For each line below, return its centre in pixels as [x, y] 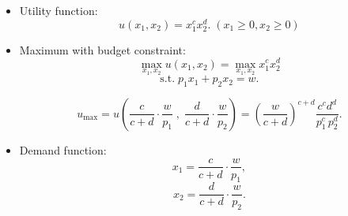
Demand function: [63, 149]
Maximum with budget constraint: [102, 49]
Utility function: [59, 10]
